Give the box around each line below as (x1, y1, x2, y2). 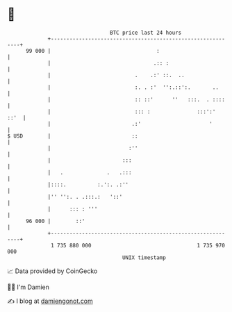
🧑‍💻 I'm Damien (7, 283, 50, 291)
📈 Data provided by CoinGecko (7, 267, 98, 275)
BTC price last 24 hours (110, 29, 182, 36)
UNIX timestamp (122, 254, 167, 261)
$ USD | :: (7, 132, 138, 140)
